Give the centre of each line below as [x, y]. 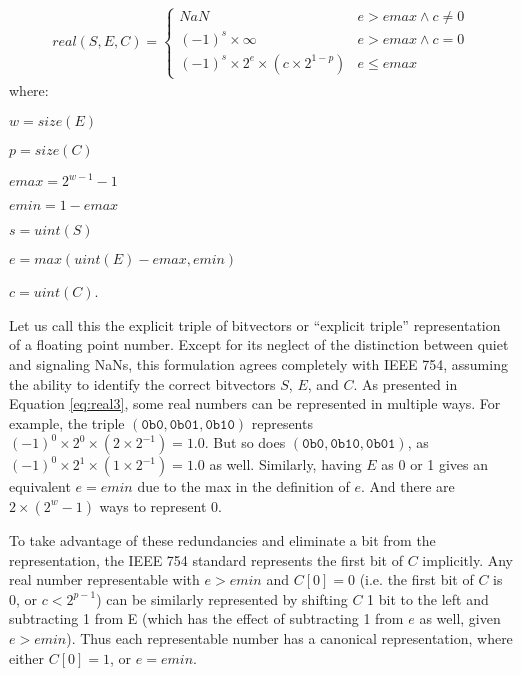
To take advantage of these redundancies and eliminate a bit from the [222, 539]
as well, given [460, 618]
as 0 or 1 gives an [435, 464]
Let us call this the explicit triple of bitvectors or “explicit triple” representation [255, 324]
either [27, 657]
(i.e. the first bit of [416, 579]
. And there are [407, 486]
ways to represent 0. [160, 505]
